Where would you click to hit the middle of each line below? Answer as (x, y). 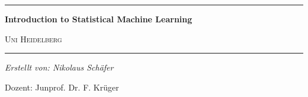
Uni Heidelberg (33, 39)
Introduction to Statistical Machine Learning (99, 19)
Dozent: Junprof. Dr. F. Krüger (62, 87)
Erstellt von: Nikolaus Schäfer (59, 67)
